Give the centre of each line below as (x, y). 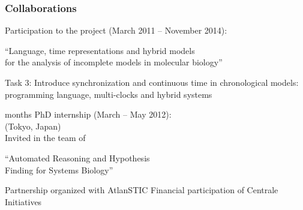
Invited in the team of (45, 138)
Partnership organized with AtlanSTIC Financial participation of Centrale (142, 190)
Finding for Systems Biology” (59, 169)
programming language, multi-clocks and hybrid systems (109, 94)
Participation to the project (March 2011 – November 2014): (116, 30)
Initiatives (23, 201)
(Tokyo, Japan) (33, 126)
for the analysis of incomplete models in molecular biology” (114, 62)
